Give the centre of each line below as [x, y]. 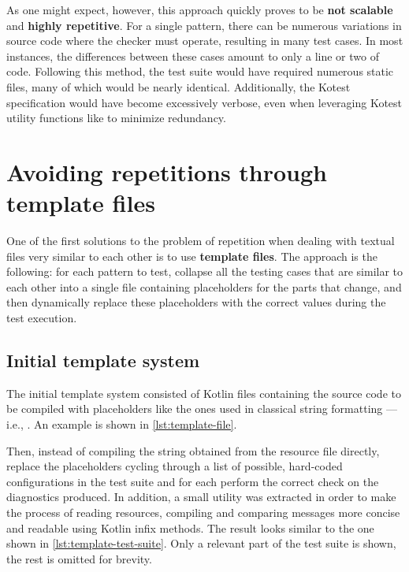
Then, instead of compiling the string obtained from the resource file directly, [193, 450]
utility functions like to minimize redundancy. [116, 118]
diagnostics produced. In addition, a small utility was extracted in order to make [201, 497]
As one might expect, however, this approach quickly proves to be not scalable [200, 9]
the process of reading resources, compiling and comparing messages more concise [203, 512]
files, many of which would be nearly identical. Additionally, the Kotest [178, 86]
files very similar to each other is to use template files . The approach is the [192, 256]
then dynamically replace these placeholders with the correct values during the [196, 302]
